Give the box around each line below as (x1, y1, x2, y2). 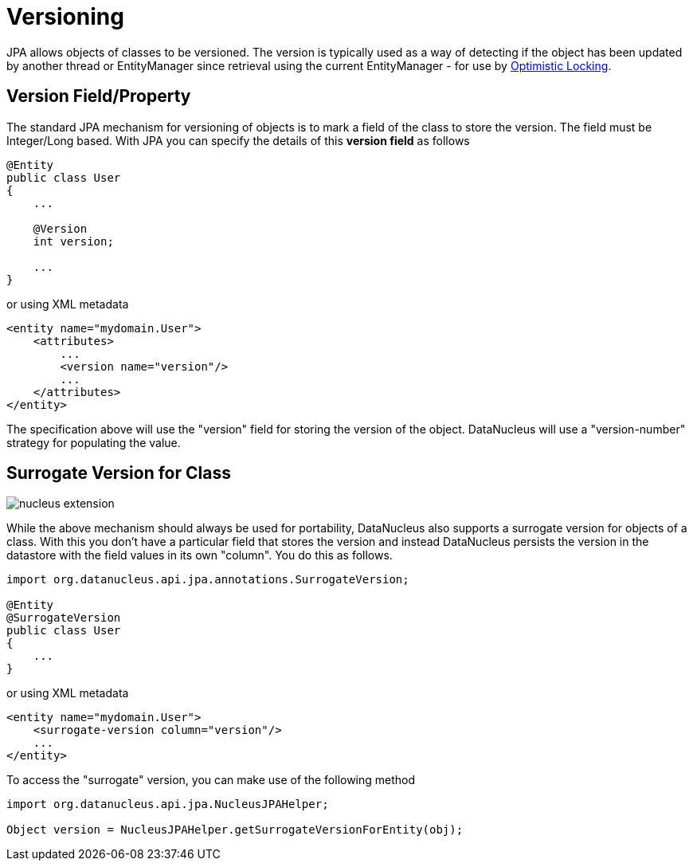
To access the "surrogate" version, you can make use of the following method (6, 773, 416, 787)
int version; (33, 234, 114, 248)
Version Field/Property (6, 86, 191, 107)
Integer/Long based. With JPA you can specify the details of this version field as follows (6, 133, 470, 147)
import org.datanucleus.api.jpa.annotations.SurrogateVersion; (6, 573, 409, 586)
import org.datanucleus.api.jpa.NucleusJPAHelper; (6, 798, 329, 811)
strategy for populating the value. (6, 435, 181, 449)
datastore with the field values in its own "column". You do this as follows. (6, 548, 393, 563)
